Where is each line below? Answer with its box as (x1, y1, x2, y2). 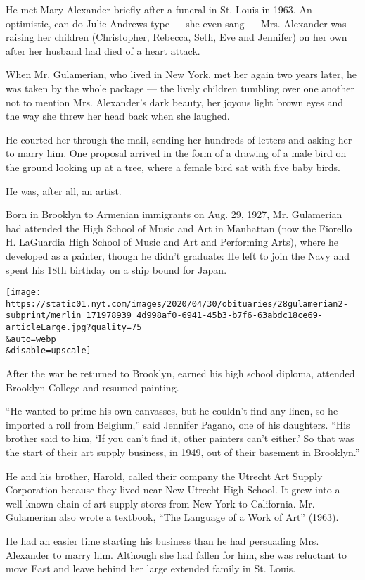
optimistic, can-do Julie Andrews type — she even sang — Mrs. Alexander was (6, 15, 347, 30)
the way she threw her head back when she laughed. (6, 108, 230, 123)
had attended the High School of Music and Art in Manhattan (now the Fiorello (6, 220, 352, 235)
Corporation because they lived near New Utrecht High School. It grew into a (6, 482, 340, 497)
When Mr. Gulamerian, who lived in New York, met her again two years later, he (6, 67, 357, 82)
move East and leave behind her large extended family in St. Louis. (6, 561, 296, 576)
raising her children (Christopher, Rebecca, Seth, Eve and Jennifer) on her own (6, 30, 347, 44)
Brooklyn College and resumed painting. (6, 379, 179, 394)
